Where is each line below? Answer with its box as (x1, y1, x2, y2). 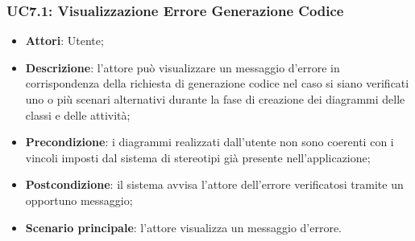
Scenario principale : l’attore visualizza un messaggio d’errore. (25, 219, 342, 235)
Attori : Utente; (25, 32, 104, 49)
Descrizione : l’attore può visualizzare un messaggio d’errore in (25, 59, 340, 76)
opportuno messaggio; (25, 191, 133, 208)
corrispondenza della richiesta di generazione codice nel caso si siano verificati (25, 75, 409, 92)
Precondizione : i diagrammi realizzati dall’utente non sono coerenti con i (25, 133, 394, 150)
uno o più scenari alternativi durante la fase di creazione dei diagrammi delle (25, 91, 405, 107)
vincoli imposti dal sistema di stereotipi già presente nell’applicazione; (25, 149, 371, 165)
